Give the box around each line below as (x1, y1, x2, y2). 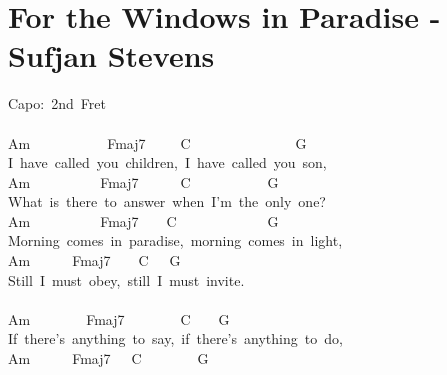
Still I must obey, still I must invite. (8, 269, 245, 290)
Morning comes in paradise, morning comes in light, (8, 230, 343, 251)
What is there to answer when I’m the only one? (8, 191, 326, 212)
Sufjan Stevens (8, 35, 215, 76)
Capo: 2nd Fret (8, 93, 106, 114)
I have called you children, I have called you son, (8, 152, 327, 173)
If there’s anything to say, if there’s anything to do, (8, 328, 343, 349)
